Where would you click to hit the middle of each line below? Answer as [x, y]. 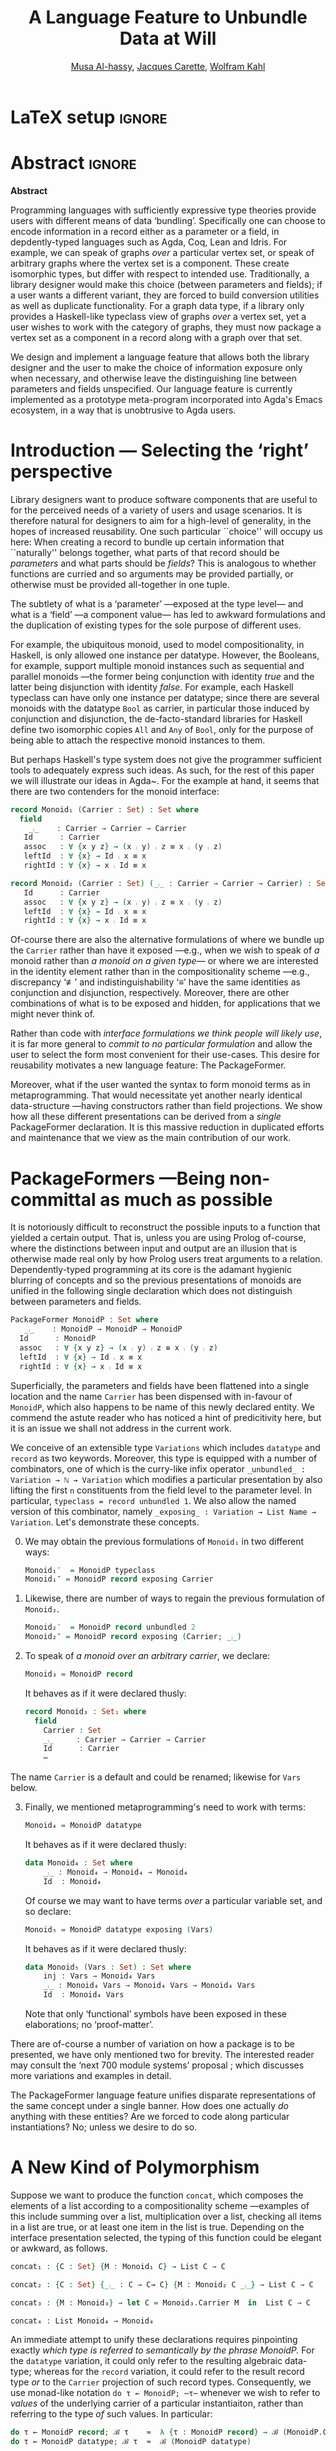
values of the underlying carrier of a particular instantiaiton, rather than [157, 2403]
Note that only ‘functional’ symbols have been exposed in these [155, 2014]
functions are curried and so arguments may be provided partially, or [152, 573]
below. [24, 1788]
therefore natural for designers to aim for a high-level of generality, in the [161, 520]
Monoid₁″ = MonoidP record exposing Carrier [119, 1579]
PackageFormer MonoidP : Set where [84, 1320]
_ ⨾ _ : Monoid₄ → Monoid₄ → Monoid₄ [116, 1872]
